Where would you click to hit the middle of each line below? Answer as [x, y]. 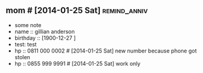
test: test [26, 44]
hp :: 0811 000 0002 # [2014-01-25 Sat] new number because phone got [106, 51]
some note [28, 25]
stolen [22, 57]
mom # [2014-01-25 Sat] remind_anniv [77, 11]
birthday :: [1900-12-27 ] [45, 38]
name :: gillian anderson [45, 31]
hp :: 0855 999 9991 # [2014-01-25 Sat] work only [77, 63]
